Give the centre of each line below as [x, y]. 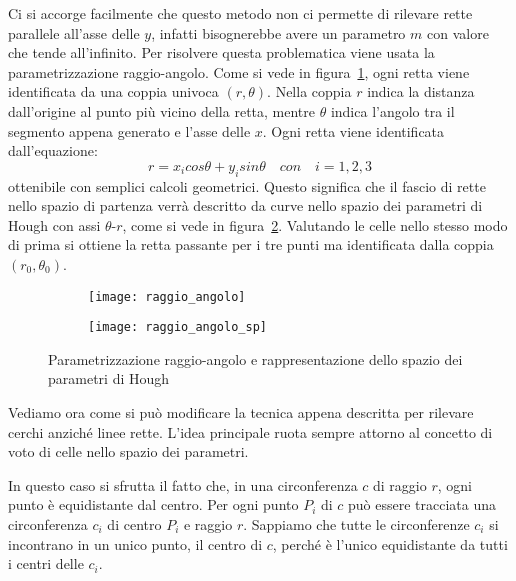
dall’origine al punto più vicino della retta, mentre [161, 110]
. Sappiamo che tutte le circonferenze [356, 523]
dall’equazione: [53, 150]
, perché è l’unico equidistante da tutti [390, 543]
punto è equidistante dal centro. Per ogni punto [153, 504]
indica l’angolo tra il [392, 110]
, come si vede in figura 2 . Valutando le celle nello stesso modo [315, 224]
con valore [457, 32]
